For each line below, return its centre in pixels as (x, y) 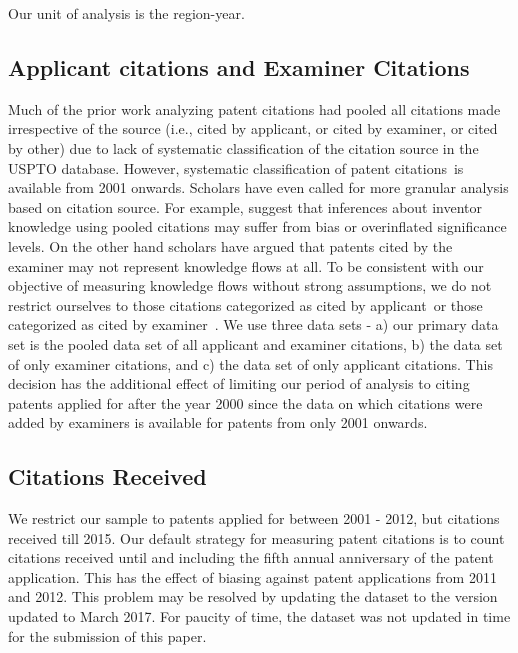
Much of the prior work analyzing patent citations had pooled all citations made (254, 108)
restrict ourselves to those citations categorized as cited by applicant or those (245, 304)
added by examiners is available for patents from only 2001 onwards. (218, 422)
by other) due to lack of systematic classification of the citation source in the (243, 147)
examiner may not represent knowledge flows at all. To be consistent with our (246, 265)
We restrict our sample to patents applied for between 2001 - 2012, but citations (254, 518)
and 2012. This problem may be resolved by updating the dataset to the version (253, 596)
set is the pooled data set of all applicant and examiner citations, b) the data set (255, 343)
